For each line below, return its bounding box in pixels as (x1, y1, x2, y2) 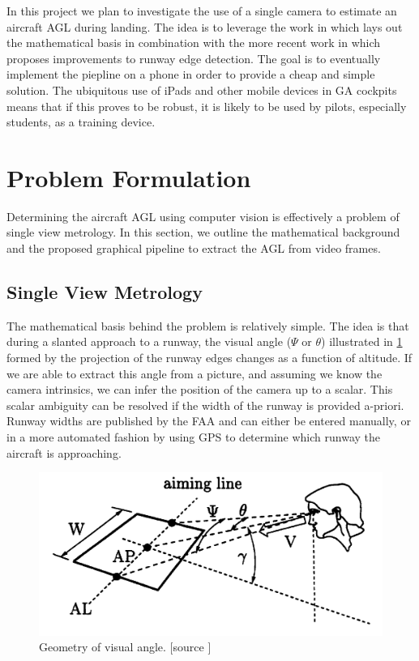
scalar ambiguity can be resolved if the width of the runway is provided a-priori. (6, 396, 404, 413)
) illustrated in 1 (321, 333, 403, 350)
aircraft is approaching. (6, 444, 122, 461)
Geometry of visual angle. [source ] (39, 638, 212, 655)
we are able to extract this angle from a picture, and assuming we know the (6, 365, 383, 382)
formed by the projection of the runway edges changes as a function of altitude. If (6, 349, 413, 366)
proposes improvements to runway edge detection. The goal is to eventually (6, 49, 381, 66)
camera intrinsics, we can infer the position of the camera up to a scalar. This (6, 381, 393, 398)
